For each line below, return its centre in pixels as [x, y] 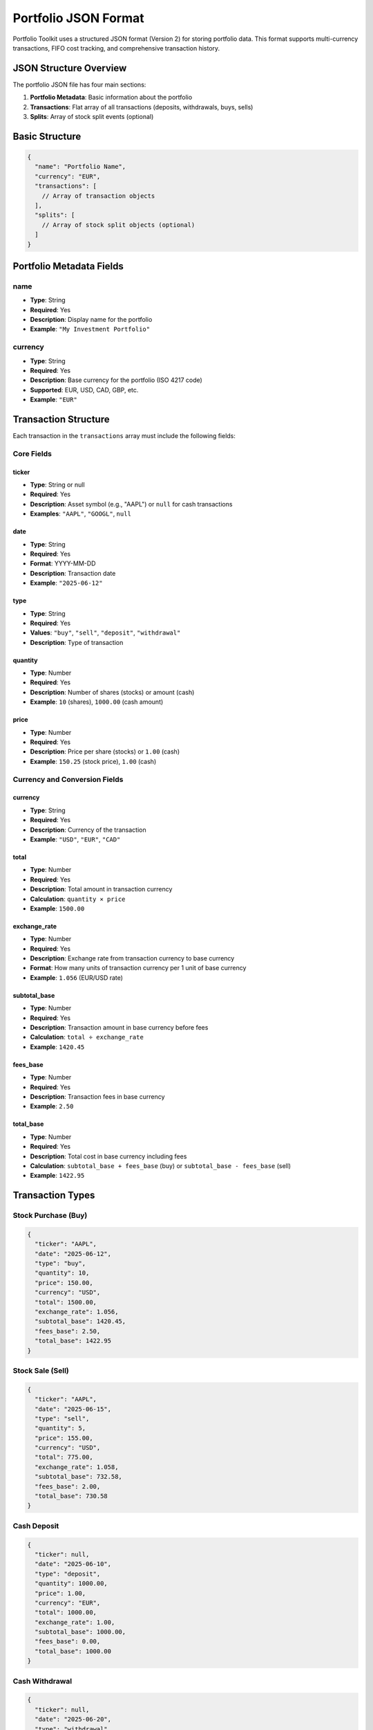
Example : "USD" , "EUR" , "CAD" [75, 839]
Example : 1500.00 [57, 908]
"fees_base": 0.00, [68, 1641]
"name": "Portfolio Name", [80, 167]
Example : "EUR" [54, 400]
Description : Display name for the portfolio [91, 320]
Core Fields [32, 453]
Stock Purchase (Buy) [50, 1216]
